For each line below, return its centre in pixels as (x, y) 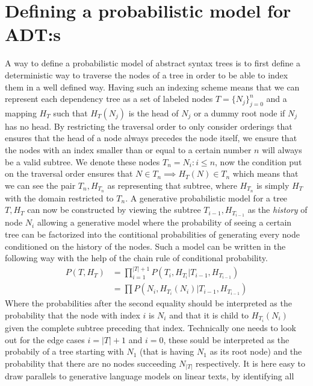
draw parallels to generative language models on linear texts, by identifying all (150, 376)
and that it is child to (209, 315)
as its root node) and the (256, 351)
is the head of (153, 112)
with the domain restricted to (59, 198)
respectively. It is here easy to (250, 363)
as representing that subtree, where (172, 185)
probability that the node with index (73, 315)
